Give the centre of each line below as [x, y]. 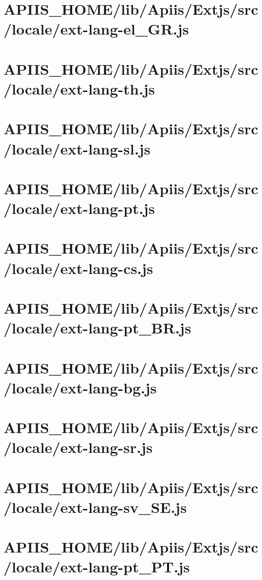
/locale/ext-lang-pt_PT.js [97, 567]
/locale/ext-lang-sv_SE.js [95, 507]
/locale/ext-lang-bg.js [80, 387]
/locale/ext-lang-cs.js [78, 268]
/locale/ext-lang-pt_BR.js [97, 328]
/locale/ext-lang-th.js [79, 88]
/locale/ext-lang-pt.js [79, 208]
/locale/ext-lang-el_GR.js [96, 29]
